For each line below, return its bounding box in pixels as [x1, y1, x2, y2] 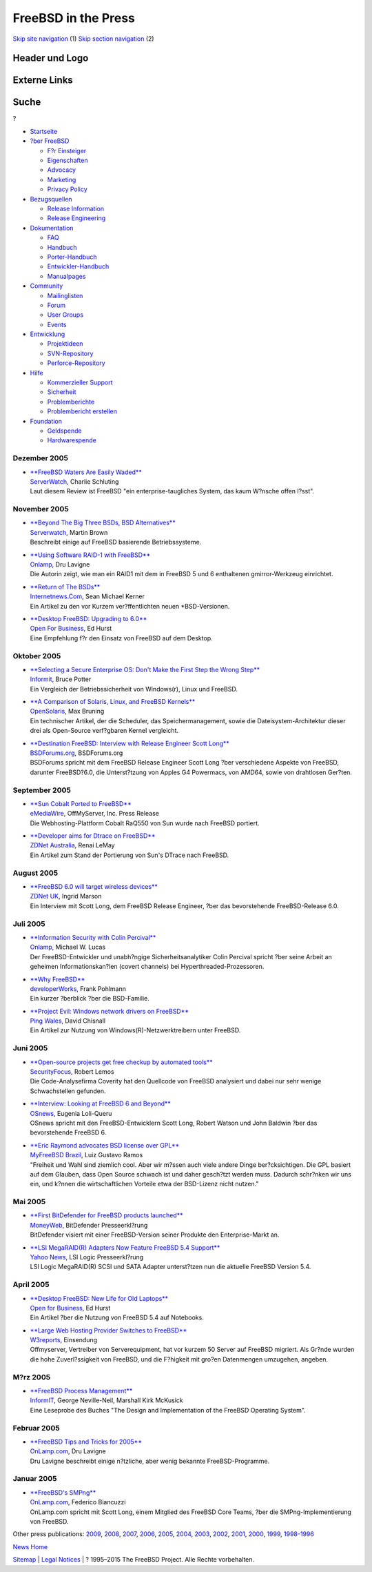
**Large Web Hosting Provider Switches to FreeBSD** [30, 1326, 187, 1335]
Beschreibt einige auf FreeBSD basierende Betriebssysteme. [30, 538, 202, 547]
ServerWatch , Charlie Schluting [30, 477, 119, 486]
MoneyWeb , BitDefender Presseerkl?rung [30, 1221, 148, 1229]
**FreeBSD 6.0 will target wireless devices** [30, 883, 158, 891]
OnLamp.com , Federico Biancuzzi [30, 1498, 126, 1506]
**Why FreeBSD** [30, 975, 85, 983]
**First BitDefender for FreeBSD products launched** [30, 1211, 183, 1219]
